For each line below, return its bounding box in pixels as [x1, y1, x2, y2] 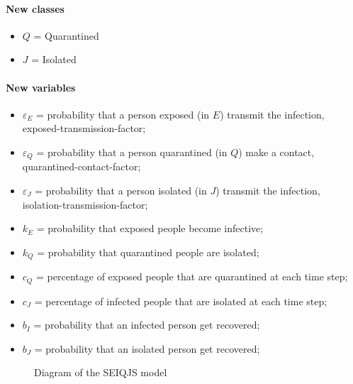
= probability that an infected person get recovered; [33, 317, 260, 332]
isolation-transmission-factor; [22, 197, 148, 212]
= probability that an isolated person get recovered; [34, 341, 260, 356]
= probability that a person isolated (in [35, 183, 207, 198]
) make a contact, [238, 144, 315, 159]
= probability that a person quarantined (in [36, 144, 228, 159]
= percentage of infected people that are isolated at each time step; [34, 293, 327, 308]
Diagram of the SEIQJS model [34, 365, 167, 380]
